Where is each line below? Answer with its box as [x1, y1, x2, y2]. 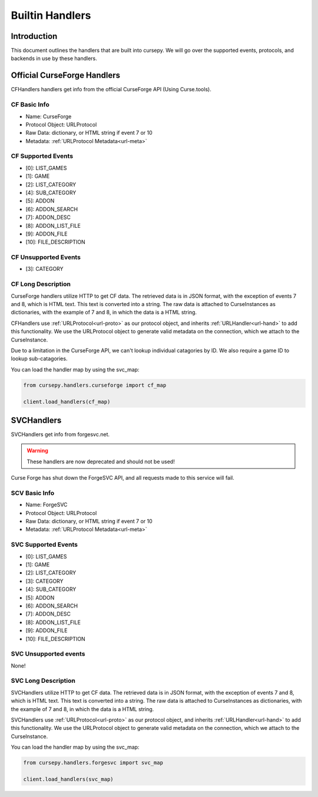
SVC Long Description [11, 677, 76, 685]
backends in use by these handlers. [11, 55, 97, 62]
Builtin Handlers [11, 9, 91, 22]
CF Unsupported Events [11, 253, 81, 261]
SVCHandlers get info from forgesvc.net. [11, 431, 110, 438]
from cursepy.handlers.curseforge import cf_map [23, 381, 167, 388]
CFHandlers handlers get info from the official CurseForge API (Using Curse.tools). [11, 86, 211, 93]
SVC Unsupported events [11, 650, 85, 658]
